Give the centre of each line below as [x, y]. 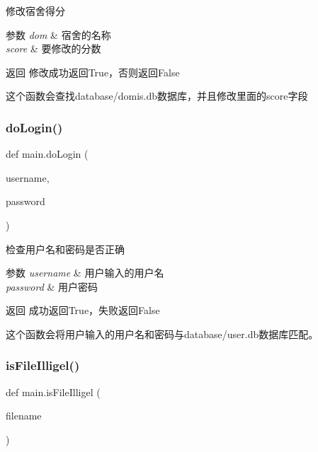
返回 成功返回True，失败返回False [83, 310]
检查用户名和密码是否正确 [65, 249]
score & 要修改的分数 [53, 48]
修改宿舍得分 [35, 11]
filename [24, 416]
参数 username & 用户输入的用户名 [85, 273]
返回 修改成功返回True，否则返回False [93, 72]
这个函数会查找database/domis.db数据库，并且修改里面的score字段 [157, 96]
